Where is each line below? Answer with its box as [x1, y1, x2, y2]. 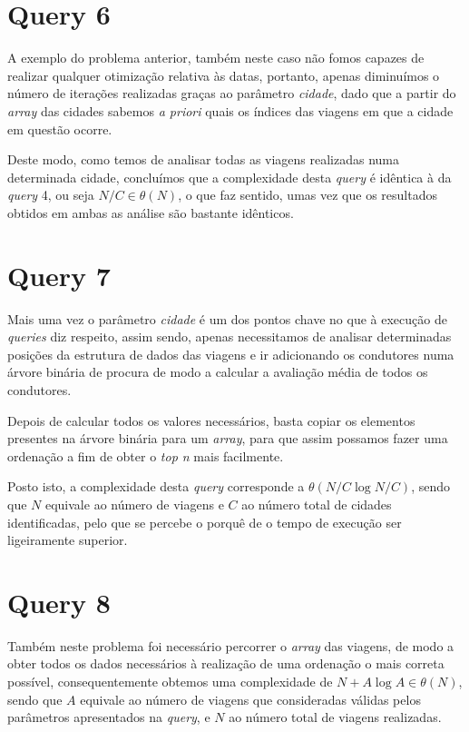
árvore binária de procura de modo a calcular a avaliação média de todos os [7, 362, 428, 381]
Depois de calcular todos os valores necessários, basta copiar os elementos [7, 411, 415, 430]
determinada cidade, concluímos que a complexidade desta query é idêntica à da [7, 167, 452, 186]
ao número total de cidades [241, 494, 392, 513]
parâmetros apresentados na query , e [7, 707, 210, 727]
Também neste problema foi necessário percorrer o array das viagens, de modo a [7, 636, 454, 655]
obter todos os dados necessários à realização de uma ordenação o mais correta [7, 654, 445, 673]
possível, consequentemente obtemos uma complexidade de [7, 672, 333, 691]
